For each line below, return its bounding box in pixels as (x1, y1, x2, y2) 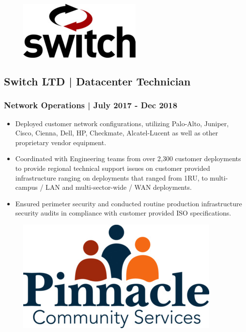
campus (15, 182, 38, 192)
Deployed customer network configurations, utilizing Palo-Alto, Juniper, (15, 118, 229, 128)
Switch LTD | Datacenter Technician (4, 73, 191, 88)
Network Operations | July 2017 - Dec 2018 (4, 99, 178, 111)
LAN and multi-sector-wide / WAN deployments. (46, 182, 192, 192)
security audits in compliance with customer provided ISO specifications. (15, 208, 231, 218)
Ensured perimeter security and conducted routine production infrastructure (15, 198, 242, 208)
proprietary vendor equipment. (15, 137, 107, 147)
